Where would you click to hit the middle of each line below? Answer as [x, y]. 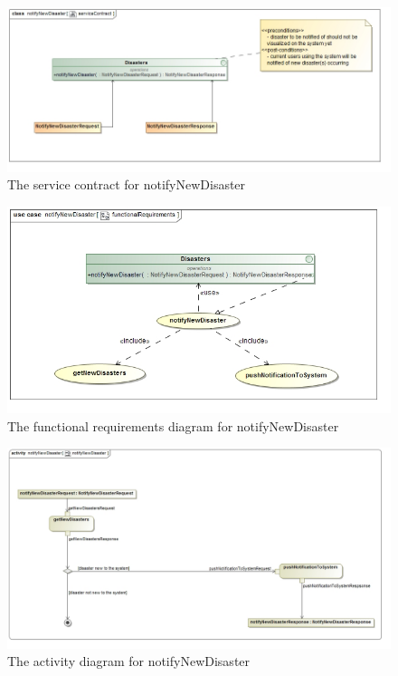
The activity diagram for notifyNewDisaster [129, 661]
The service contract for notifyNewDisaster [127, 184]
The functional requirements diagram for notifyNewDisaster [173, 425]
